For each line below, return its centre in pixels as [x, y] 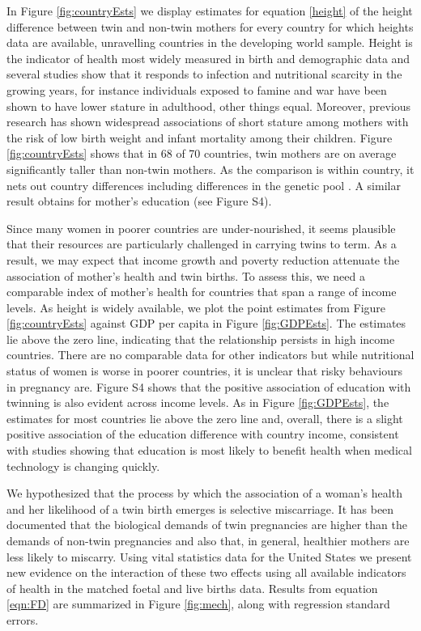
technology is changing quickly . [83, 466]
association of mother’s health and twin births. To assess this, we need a [186, 275]
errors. [23, 619]
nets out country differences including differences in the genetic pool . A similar [204, 185]
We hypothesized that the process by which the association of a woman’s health [204, 493]
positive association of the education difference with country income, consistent [203, 434]
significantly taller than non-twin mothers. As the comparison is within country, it [210, 169]
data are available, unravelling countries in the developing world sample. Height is [210, 42]
